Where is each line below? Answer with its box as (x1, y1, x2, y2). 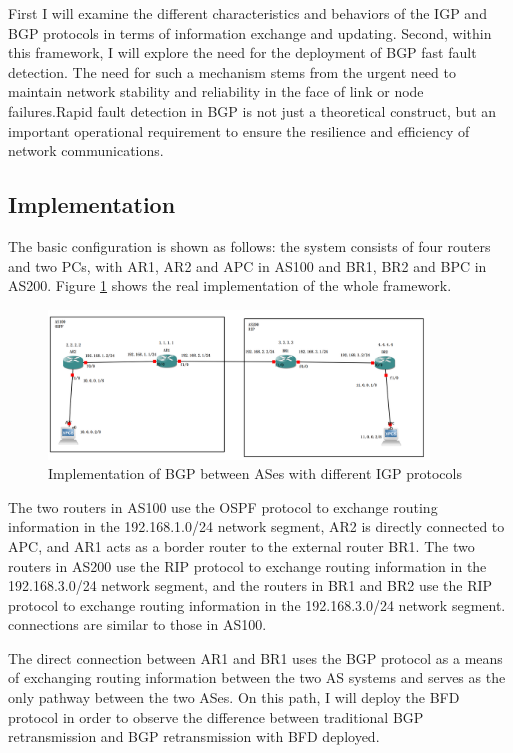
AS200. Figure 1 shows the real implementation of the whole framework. (8, 275, 452, 296)
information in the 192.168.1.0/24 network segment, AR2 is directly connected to (8, 516, 505, 537)
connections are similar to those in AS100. (8, 614, 267, 635)
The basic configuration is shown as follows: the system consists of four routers (8, 235, 491, 256)
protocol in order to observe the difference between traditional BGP (8, 706, 424, 727)
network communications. (8, 140, 164, 161)
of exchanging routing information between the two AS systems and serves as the (8, 667, 506, 688)
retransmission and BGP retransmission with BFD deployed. (8, 726, 380, 747)
